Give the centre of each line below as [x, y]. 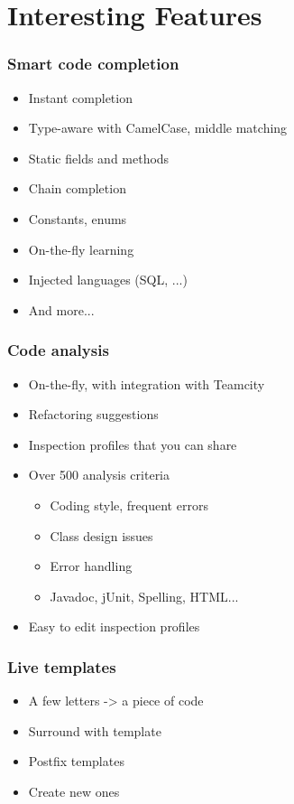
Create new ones [74, 791]
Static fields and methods [99, 158]
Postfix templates [76, 761]
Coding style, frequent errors [129, 505]
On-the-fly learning [81, 249]
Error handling [91, 566]
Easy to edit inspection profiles [114, 626]
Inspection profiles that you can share [133, 444]
